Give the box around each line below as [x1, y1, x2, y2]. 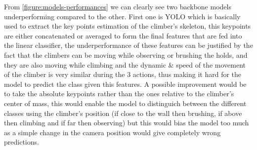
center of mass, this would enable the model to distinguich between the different [4, 98, 247, 108]
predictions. [4, 137, 39, 147]
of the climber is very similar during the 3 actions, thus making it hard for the [4, 69, 242, 79]
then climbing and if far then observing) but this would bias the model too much [4, 117, 249, 128]
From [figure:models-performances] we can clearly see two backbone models [4, 1, 231, 11]
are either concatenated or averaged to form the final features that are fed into [4, 30, 242, 40]
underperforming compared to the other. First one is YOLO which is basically [4, 11, 241, 21]
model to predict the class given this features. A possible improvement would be [4, 78, 247, 89]
